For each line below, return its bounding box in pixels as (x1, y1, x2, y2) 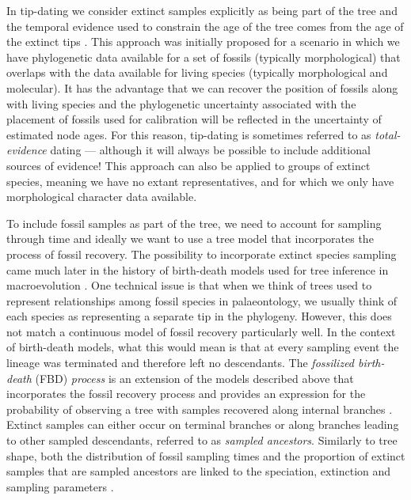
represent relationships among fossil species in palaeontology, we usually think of (6, 292, 398, 309)
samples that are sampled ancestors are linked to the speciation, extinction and (6, 463, 391, 479)
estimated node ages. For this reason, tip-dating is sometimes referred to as (6, 126, 371, 142)
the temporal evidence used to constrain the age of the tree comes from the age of (6, 17, 404, 34)
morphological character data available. (6, 188, 197, 205)
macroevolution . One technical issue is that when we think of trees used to (6, 277, 372, 294)
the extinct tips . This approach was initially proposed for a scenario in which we (6, 33, 400, 50)
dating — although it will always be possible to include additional (50, 142, 371, 158)
